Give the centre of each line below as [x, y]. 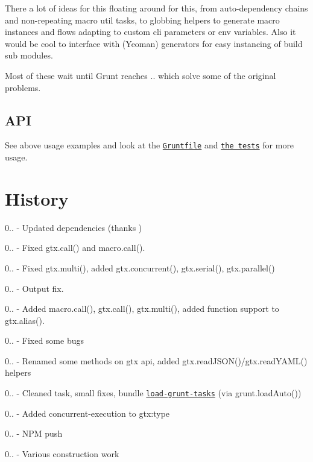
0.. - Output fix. [34, 288]
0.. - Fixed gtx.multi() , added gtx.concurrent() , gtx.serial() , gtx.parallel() [140, 267]
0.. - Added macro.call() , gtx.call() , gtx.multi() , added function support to [142, 309]
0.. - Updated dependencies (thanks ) [74, 227]
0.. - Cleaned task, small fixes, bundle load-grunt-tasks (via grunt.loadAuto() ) [153, 393]
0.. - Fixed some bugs [44, 340]
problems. [23, 87]
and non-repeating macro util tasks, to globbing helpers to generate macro [142, 20]
